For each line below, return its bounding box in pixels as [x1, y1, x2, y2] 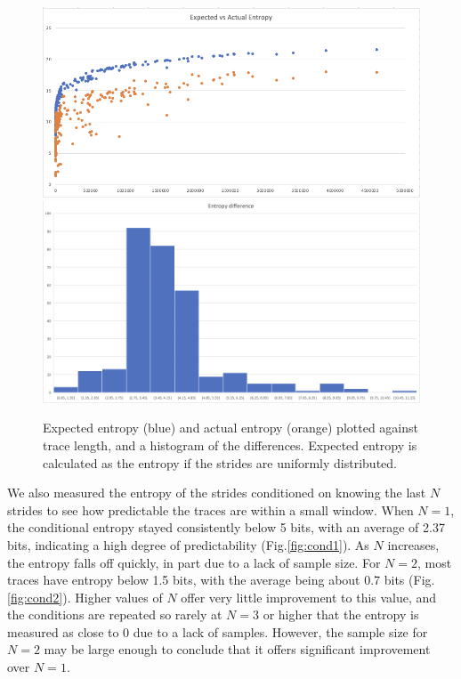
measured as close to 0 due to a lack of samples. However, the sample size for [7, 622, 428, 641]
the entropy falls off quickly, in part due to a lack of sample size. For [7, 553, 381, 571]
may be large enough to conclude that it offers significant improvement [44, 640, 431, 659]
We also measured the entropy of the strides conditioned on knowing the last [7, 483, 426, 502]
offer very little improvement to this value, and [181, 587, 437, 606]
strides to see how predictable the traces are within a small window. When [7, 500, 414, 519]
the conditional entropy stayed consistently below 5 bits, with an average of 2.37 [7, 518, 445, 537]
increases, [387, 535, 440, 554]
